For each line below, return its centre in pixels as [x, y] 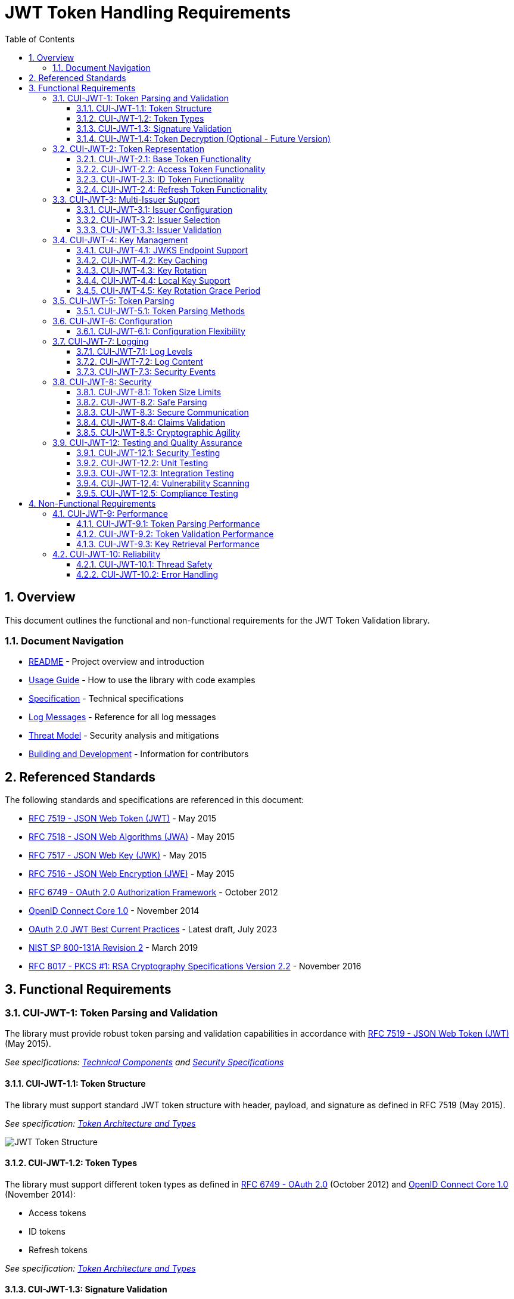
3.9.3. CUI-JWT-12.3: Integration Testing [155, 473]
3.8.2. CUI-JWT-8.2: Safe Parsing [142, 402]
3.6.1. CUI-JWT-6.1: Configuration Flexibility [161, 331]
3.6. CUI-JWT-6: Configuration [113, 321]
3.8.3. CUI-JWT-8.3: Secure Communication [163, 412]
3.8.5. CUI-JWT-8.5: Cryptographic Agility [158, 432]
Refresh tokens [58, 1250]
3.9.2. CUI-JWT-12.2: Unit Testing [142, 463]
